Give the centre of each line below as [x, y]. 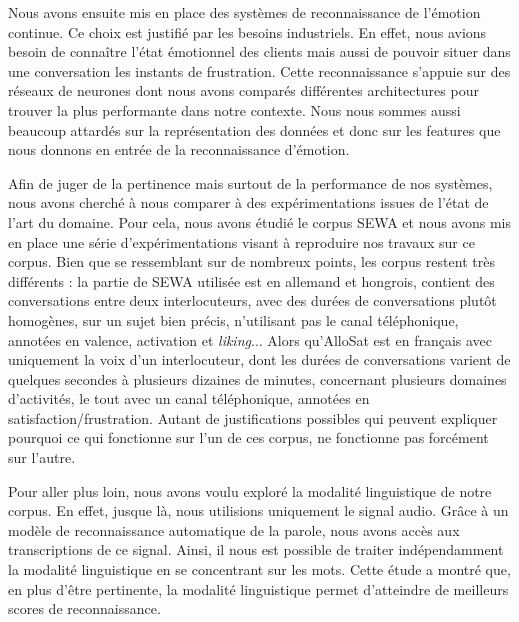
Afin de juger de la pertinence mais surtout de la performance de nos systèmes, [250, 182]
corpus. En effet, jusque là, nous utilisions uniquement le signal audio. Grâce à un [258, 510]
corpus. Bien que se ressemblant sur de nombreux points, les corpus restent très [251, 261]
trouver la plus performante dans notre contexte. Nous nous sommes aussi [234, 109]
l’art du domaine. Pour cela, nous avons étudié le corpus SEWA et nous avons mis [260, 221]
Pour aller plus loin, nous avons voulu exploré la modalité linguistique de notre [250, 490]
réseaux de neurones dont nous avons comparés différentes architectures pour [243, 90]
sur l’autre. [42, 457]
